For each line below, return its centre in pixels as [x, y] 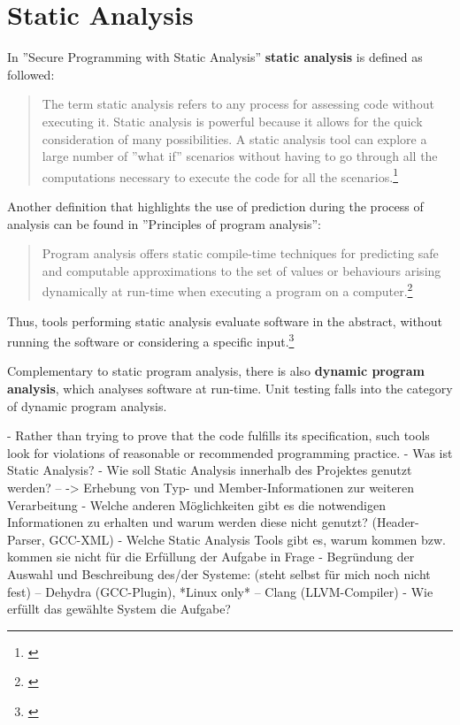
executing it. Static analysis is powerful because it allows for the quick [232, 121]
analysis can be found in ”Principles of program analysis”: [165, 223]
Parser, [26, 539]
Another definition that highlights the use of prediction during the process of [215, 206]
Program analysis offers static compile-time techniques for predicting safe [240, 253]
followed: [31, 74]
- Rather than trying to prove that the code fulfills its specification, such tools [218, 435]
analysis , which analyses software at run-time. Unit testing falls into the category [230, 388]
